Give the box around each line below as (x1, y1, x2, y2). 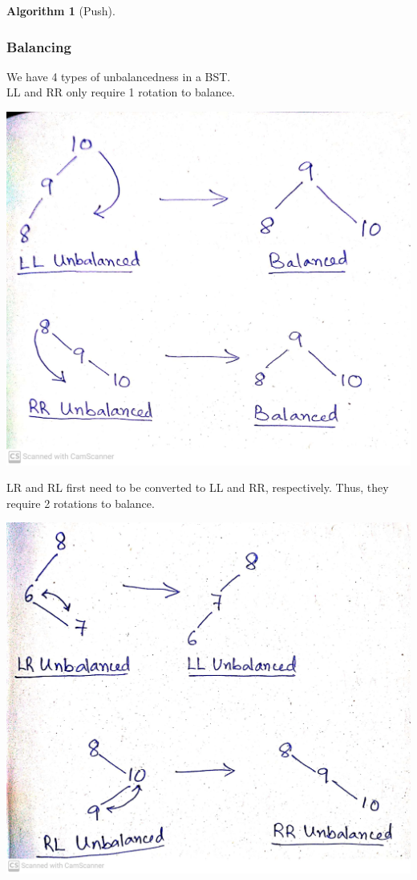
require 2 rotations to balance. (6, 494, 155, 511)
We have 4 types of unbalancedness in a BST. (6, 68, 231, 84)
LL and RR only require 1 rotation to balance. (6, 84, 235, 100)
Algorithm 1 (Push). (6, 2, 115, 18)
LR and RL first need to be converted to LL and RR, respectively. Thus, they (6, 479, 389, 496)
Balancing (6, 36, 71, 56)
